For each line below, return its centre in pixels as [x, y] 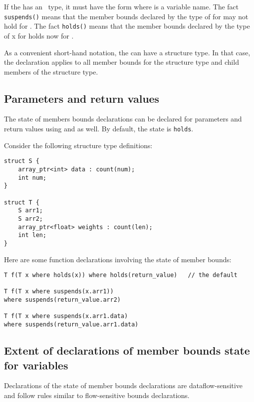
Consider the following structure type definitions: [78, 145]
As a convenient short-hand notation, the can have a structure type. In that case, [127, 52]
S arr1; [30, 211]
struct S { [22, 161]
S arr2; [30, 219]
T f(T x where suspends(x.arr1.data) [66, 316]
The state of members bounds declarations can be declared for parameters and [123, 119]
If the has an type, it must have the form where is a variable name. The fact [121, 6]
